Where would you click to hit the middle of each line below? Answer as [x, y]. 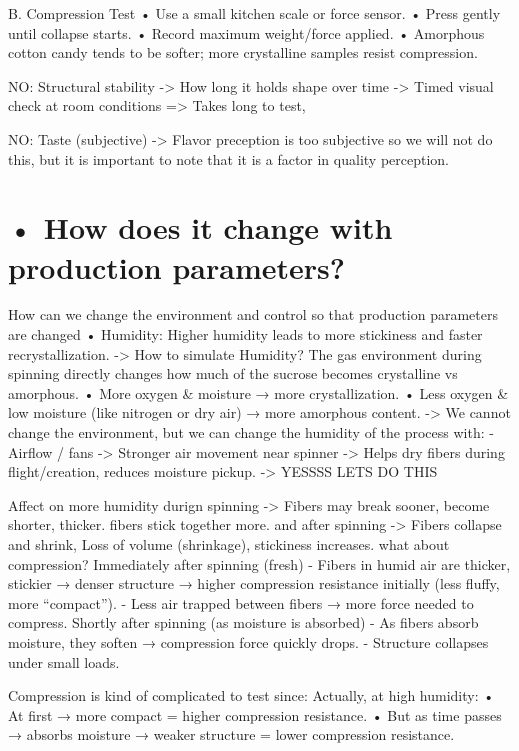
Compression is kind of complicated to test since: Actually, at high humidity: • [251, 695]
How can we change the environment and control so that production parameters [253, 314]
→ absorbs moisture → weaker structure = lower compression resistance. [231, 734]
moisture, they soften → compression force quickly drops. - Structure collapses [248, 641]
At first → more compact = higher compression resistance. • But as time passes [255, 714]
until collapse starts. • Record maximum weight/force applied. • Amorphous [246, 32]
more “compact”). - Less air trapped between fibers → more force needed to [241, 602]
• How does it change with [200, 227]
